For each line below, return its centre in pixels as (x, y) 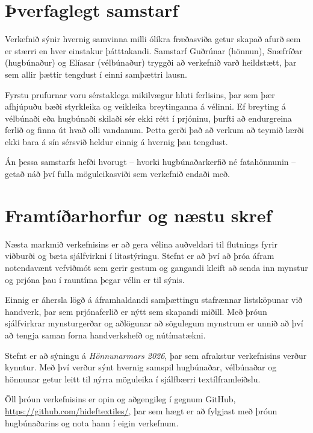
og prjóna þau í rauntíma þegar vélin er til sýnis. (95, 279)
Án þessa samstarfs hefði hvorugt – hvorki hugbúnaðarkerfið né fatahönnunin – (150, 162)
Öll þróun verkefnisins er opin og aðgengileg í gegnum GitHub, (120, 399)
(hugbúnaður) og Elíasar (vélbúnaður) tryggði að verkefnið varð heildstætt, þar (151, 62)
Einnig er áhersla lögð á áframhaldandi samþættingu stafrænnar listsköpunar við (154, 300)
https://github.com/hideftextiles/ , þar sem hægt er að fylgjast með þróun (141, 410)
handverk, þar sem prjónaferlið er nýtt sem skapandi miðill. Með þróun (136, 311)
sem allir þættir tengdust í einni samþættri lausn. (96, 74)
